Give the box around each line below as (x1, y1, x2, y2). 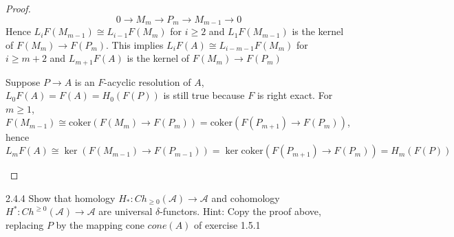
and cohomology (211, 190, 280, 205)
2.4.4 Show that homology (6, 190, 116, 205)
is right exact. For (257, 88, 333, 102)
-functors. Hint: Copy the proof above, (160, 204, 321, 218)
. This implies (106, 37, 164, 52)
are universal (98, 204, 153, 218)
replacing (6, 217, 44, 232)
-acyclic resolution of (104, 74, 191, 89)
